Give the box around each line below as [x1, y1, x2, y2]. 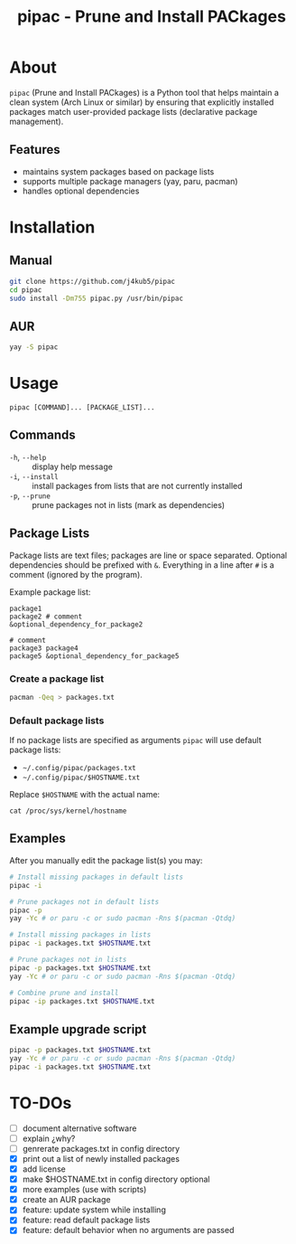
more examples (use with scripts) [22, 1184, 147, 1195]
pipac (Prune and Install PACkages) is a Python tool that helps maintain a [9, 87, 280, 98]
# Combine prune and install [9, 988, 119, 997]
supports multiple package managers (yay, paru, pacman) [22, 175, 238, 186]
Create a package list [9, 672, 105, 684]
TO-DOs [9, 1093, 72, 1114]
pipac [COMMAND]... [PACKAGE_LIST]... [9, 403, 155, 412]
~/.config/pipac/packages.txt [22, 764, 137, 773]
